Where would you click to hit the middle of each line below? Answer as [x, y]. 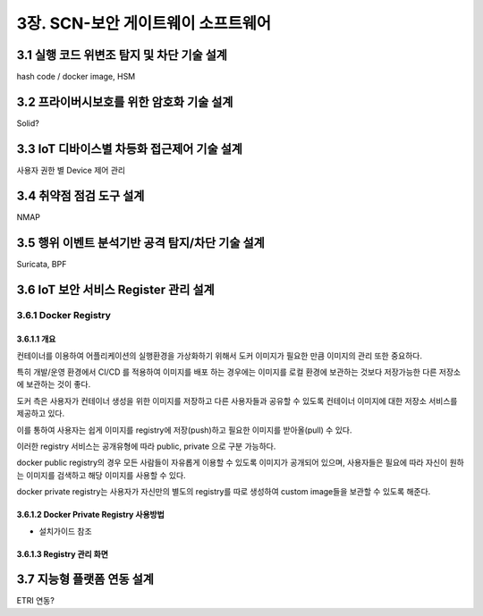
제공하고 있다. [41, 413]
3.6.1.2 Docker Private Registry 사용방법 [90, 515]
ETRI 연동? [36, 601]
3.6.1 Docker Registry [64, 316]
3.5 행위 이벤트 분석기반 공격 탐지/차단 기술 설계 [141, 243]
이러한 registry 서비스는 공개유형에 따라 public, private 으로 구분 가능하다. [146, 446]
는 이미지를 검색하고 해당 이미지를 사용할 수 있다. [102, 475]
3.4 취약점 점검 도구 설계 [80, 195]
